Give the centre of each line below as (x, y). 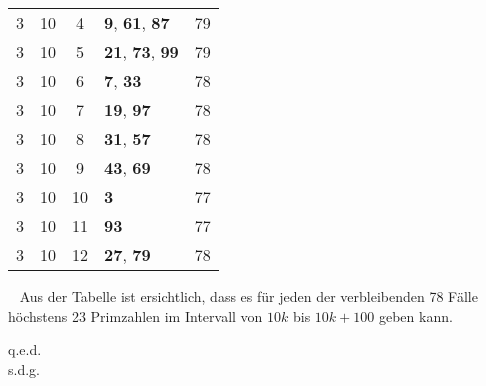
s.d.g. (24, 368)
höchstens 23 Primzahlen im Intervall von (135, 315)
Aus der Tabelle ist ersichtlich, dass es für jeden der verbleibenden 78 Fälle (248, 296)
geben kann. (415, 315)
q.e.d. (25, 349)
